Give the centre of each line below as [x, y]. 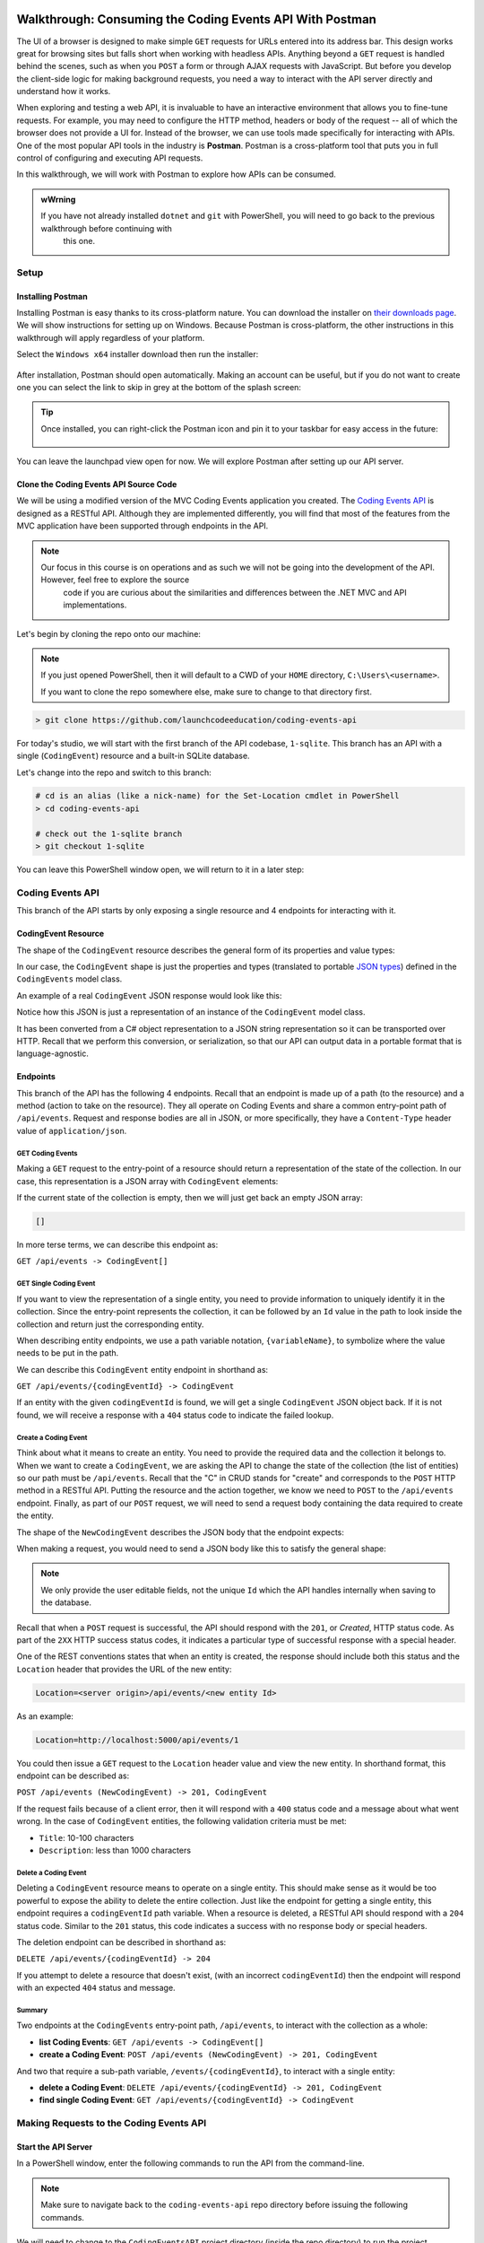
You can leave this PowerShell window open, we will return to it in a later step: [160, 869]
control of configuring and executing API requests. [110, 158]
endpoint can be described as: [73, 1776]
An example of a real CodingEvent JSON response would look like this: [149, 995]
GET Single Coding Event [56, 1284]
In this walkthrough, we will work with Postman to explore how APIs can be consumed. [176, 174]
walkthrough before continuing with [106, 228]
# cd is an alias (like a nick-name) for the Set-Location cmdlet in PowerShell [217, 796]
